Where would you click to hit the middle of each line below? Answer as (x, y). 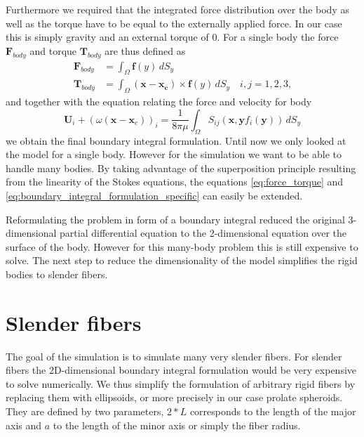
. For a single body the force (278, 37)
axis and (24, 425)
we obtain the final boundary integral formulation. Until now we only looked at (176, 140)
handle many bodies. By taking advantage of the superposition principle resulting (181, 168)
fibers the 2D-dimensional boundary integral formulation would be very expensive (181, 370)
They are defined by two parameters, (85, 411)
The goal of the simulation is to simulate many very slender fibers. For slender (174, 356)
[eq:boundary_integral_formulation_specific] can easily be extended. (154, 195)
